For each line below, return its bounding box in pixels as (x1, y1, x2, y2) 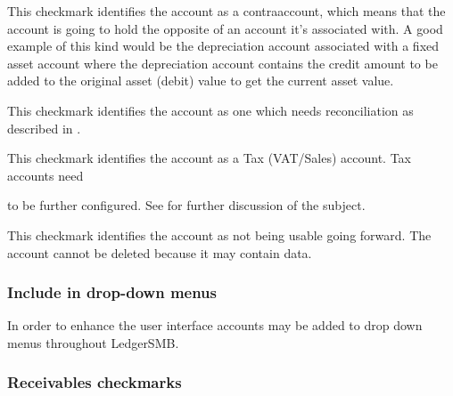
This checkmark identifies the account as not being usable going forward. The (7, 225, 432, 244)
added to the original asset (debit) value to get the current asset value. (7, 71, 394, 90)
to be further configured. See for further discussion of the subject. (7, 196, 366, 214)
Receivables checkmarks (7, 371, 182, 393)
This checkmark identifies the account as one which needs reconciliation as (7, 101, 414, 119)
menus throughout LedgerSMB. (7, 333, 179, 352)
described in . (7, 118, 81, 137)
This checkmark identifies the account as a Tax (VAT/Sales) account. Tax (7, 149, 411, 167)
